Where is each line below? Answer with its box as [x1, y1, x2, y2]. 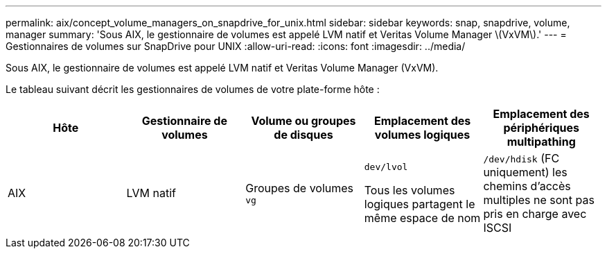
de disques [274, 128, 333, 142]
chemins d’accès [483, 179, 571, 193]
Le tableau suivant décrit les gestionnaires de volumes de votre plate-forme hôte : [6, 83, 380, 95]
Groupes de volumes [245, 180, 354, 195]
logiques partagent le [364, 196, 475, 211]
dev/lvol [364, 161, 408, 172]
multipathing [507, 135, 576, 149]
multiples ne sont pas [483, 193, 595, 207]
